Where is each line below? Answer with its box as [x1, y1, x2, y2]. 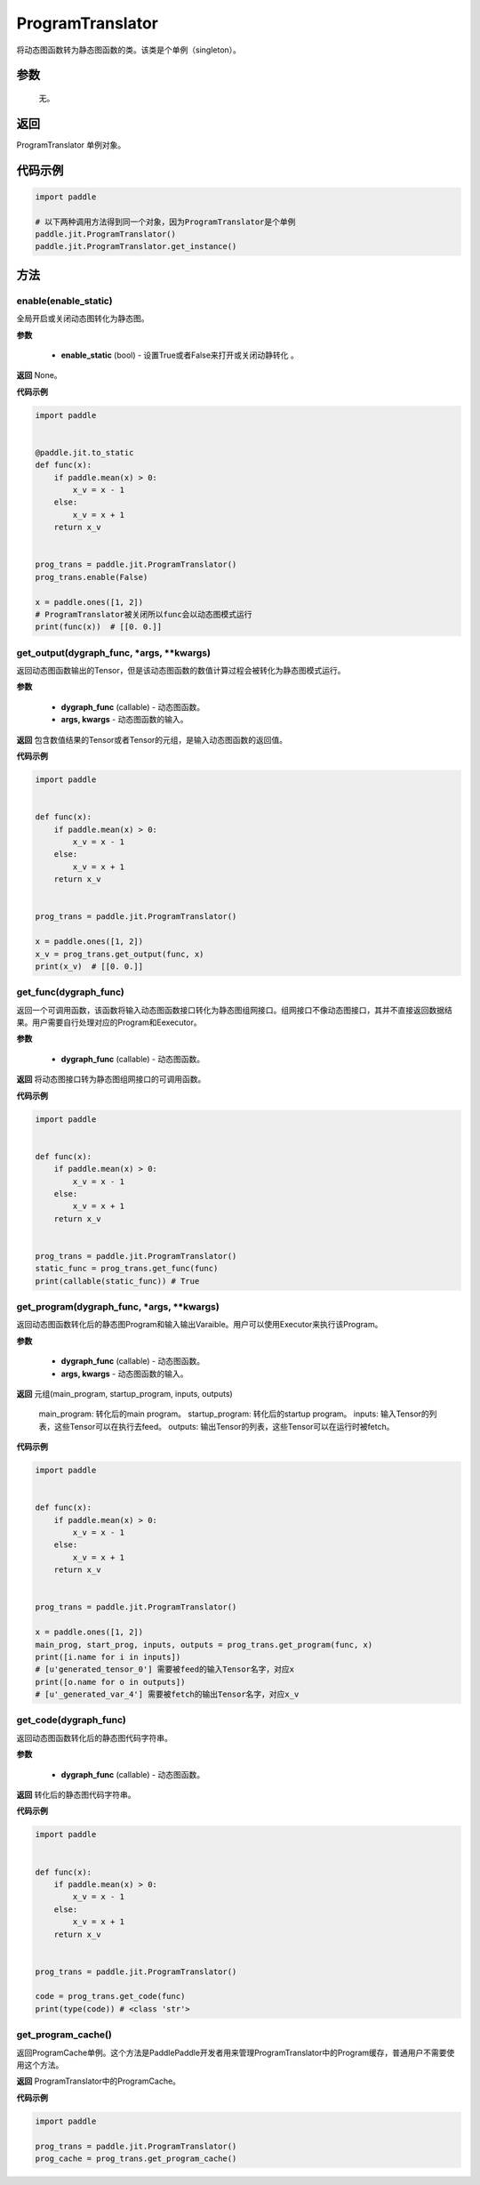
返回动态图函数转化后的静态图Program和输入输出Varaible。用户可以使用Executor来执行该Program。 [16, 1319, 383, 1330]
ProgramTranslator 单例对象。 [16, 139, 126, 150]
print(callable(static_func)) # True [35, 1276, 200, 1286]
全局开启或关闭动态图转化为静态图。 [16, 313, 149, 324]
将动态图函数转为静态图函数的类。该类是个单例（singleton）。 [16, 44, 242, 55]
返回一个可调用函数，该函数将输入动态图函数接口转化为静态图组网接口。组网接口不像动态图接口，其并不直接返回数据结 [16, 1004, 452, 1015]
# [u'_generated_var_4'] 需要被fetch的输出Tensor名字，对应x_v [35, 1689, 300, 1699]
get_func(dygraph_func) [16, 986, 124, 998]
